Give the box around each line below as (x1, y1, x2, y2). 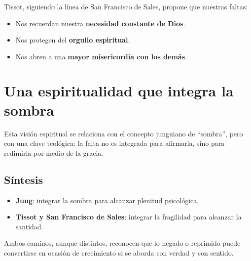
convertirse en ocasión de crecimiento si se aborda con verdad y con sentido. (4, 248, 234, 258)
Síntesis (4, 172, 43, 187)
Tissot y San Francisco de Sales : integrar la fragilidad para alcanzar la (15, 212, 242, 222)
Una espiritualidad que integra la (4, 80, 234, 100)
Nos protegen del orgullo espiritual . (15, 35, 130, 45)
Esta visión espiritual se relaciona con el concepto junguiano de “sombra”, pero (4, 128, 243, 138)
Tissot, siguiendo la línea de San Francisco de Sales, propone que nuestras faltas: (4, 1, 248, 11)
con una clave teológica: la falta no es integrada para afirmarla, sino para (4, 138, 225, 148)
